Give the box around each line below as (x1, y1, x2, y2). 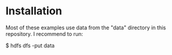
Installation (5, 4, 62, 18)
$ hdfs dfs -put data (5, 42, 55, 49)
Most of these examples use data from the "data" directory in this (5, 24, 166, 31)
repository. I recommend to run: (5, 30, 83, 37)
